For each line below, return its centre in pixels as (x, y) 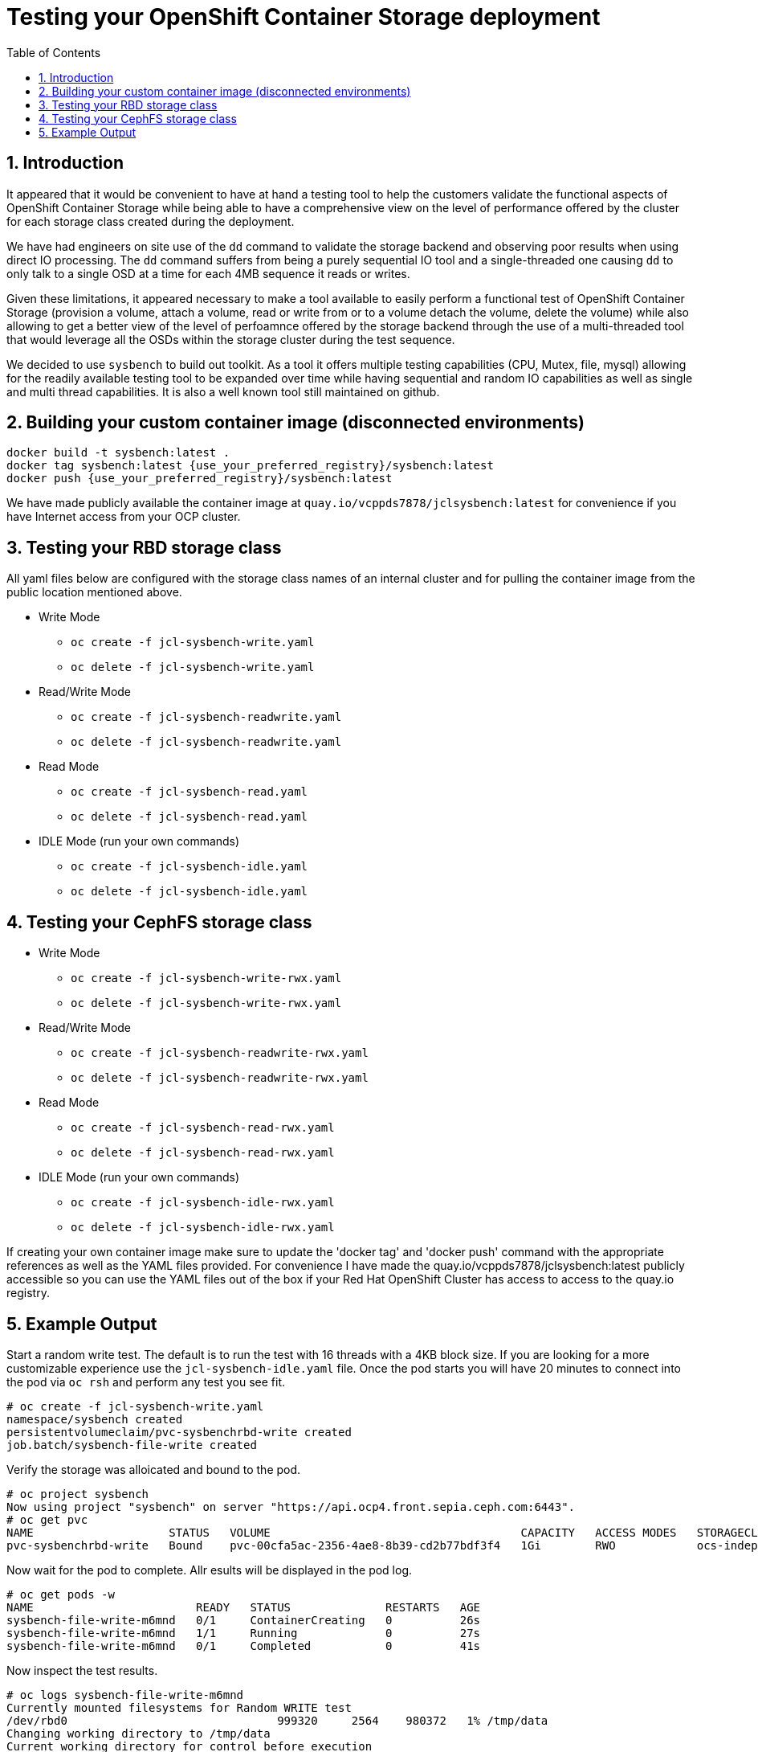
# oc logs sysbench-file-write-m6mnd (125, 1695)
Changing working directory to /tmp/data (139, 1733)
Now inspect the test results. (82, 1670)
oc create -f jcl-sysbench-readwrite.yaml (206, 717)
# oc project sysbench (78, 1494)
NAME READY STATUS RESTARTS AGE (244, 1607)
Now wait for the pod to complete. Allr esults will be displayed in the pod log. (210, 1570)
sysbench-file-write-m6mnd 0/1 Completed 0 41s (244, 1646)
